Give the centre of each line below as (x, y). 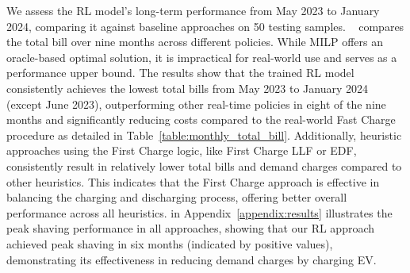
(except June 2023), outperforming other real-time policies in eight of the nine (196, 104)
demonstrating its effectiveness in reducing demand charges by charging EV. (192, 259)
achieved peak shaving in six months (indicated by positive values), (170, 243)
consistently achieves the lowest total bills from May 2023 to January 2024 (188, 88)
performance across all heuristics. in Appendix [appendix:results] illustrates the (199, 212)
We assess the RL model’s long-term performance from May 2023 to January (193, 10)
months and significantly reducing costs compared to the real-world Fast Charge (201, 119)
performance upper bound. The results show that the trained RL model (180, 73)
